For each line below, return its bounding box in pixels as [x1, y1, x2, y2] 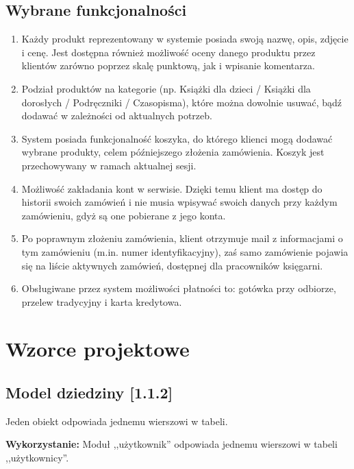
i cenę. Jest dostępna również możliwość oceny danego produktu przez [21, 45, 316, 59]
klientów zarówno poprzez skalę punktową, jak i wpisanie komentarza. [21, 58, 315, 73]
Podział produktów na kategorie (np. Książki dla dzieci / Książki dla [21, 81, 311, 95]
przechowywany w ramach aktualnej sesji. [21, 158, 197, 172]
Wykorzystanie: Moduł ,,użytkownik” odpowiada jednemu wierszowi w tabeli [5, 437, 338, 451]
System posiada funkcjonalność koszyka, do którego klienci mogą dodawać [21, 131, 333, 145]
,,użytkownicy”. [5, 450, 69, 465]
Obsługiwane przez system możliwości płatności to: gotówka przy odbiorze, [21, 281, 336, 296]
